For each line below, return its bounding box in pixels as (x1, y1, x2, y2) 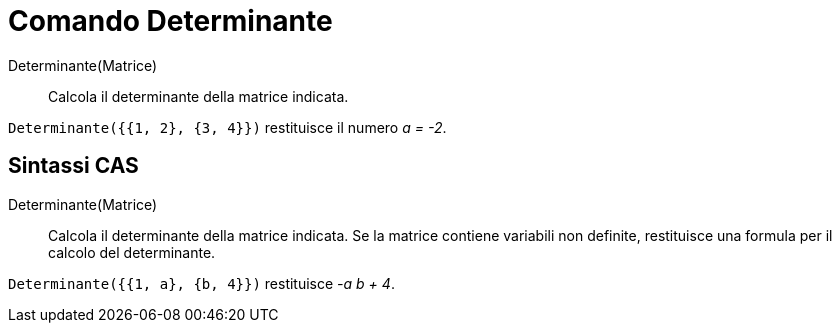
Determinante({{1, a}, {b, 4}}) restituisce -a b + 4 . (8, 274, 395, 292)
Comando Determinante (8, 4, 333, 38)
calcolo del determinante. (48, 243, 216, 261)
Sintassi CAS (8, 153, 139, 179)
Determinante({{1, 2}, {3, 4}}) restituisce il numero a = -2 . (8, 118, 447, 136)
